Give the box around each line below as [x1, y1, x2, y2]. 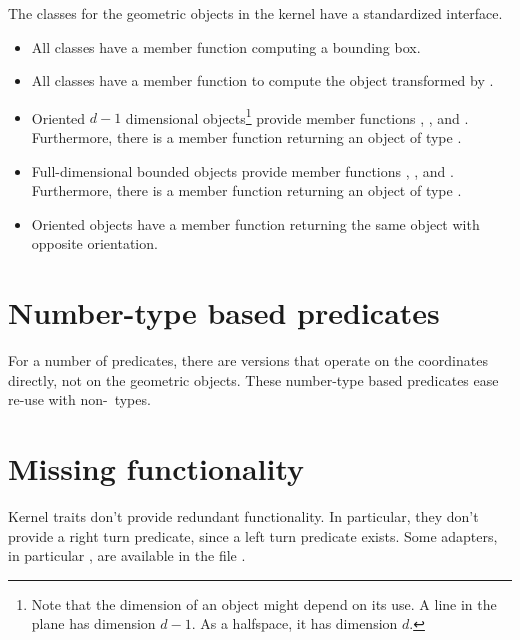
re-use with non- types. [8, 389, 151, 410]
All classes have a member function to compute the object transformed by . [31, 70, 494, 91]
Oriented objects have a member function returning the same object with [31, 213, 480, 234]
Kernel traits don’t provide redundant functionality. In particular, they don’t [8, 506, 479, 527]
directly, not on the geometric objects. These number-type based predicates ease [8, 369, 499, 390]
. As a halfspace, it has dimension [191, 613, 398, 634]
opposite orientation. [31, 233, 158, 254]
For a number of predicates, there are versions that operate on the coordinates [8, 350, 488, 371]
